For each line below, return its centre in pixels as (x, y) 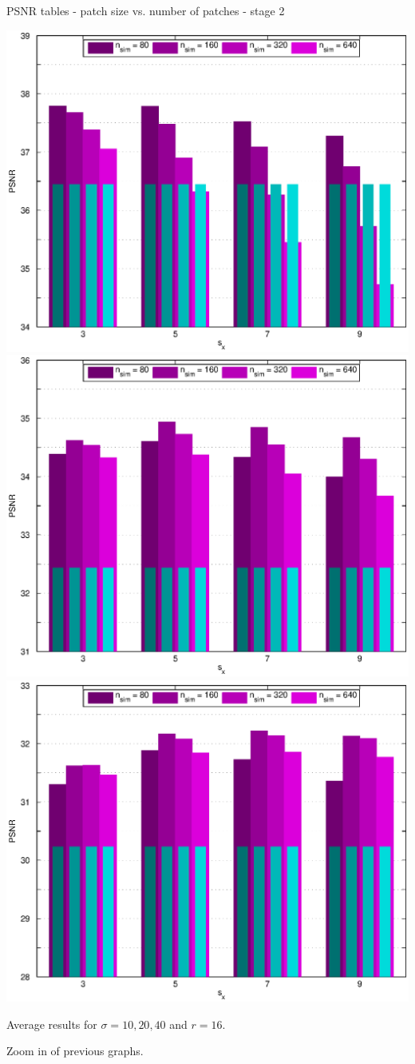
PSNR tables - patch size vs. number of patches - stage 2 (146, 10)
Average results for (52, 1024)
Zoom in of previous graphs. (75, 1051)
